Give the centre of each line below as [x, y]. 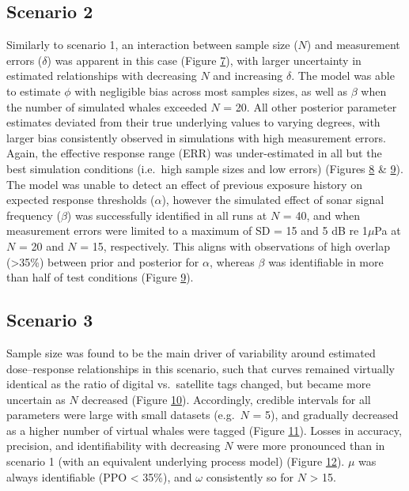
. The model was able [343, 76]
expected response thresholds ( [81, 200]
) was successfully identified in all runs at [167, 215]
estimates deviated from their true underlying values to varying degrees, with [193, 122]
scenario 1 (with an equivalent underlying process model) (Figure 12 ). [176, 461]
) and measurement [353, 45]
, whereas [232, 261]
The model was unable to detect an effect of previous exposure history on [184, 184]
